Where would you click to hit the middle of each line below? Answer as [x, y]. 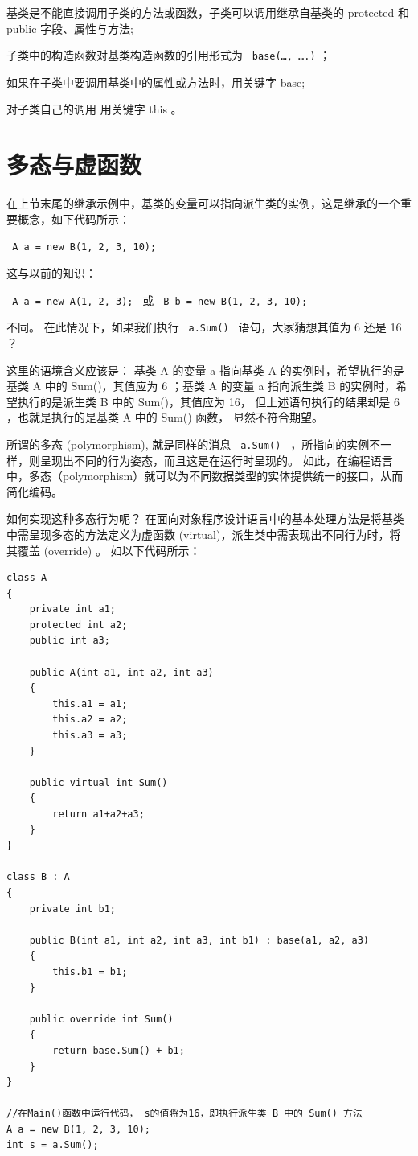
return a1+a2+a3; [98, 814]
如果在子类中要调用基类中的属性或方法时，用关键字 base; [156, 82]
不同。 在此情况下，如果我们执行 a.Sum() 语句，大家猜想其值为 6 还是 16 [204, 327]
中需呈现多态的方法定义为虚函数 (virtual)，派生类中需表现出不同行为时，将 [204, 534]
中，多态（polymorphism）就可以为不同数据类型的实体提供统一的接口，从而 [205, 476]
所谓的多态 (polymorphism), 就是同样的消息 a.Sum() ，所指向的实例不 [194, 444]
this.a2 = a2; [90, 720]
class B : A [38, 877]
